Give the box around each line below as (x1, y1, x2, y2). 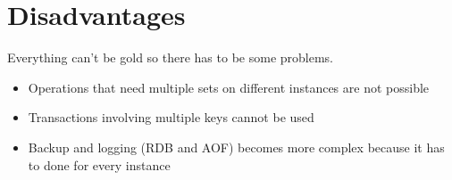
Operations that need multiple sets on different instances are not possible (28, 78, 430, 96)
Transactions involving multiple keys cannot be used (28, 108, 314, 127)
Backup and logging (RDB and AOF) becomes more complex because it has (28, 137, 445, 156)
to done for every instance (28, 155, 171, 174)
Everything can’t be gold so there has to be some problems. (7, 48, 333, 67)
